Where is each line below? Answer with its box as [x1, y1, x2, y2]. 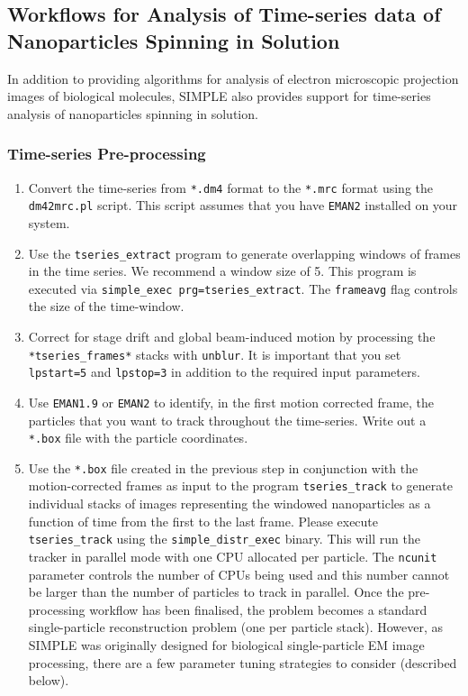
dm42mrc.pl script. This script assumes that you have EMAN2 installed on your [28, 196, 458, 215]
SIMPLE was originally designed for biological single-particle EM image [28, 636, 425, 654]
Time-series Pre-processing [7, 142, 206, 165]
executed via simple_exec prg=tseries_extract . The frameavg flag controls [28, 279, 458, 298]
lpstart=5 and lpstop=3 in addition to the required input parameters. [28, 362, 420, 381]
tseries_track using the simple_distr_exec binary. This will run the [28, 529, 420, 548]
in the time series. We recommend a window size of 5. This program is [28, 261, 417, 280]
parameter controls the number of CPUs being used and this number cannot [28, 564, 450, 583]
